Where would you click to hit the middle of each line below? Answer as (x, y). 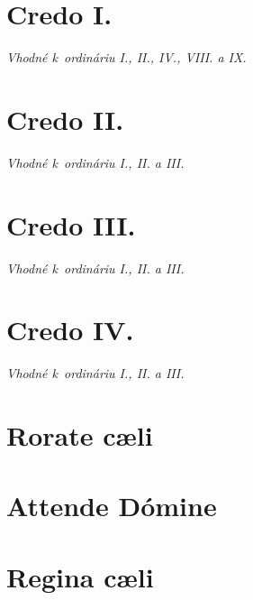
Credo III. (71, 224)
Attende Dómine (112, 506)
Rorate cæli (80, 435)
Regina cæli (80, 576)
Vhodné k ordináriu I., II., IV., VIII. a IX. (126, 57)
